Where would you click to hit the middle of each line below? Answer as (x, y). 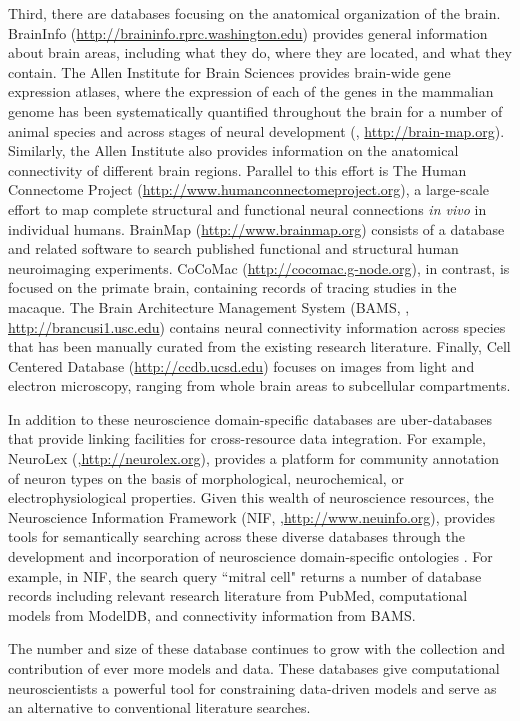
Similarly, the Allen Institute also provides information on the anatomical (233, 150)
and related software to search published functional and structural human (233, 248)
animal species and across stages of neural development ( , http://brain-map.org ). (256, 130)
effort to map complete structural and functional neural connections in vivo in (247, 208)
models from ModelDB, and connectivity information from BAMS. (212, 614)
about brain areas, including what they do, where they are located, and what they (260, 52)
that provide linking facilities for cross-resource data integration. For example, (247, 438)
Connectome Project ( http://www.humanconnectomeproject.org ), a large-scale (249, 189)
